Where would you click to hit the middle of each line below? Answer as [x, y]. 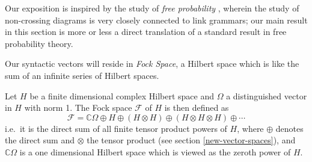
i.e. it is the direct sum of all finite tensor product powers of [116, 128]
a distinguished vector [267, 95]
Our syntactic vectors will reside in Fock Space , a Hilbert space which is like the [152, 64]
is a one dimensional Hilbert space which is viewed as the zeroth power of [155, 151]
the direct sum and [40, 140]
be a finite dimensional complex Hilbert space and [122, 95]
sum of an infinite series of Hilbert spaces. [82, 75]
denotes [289, 128]
